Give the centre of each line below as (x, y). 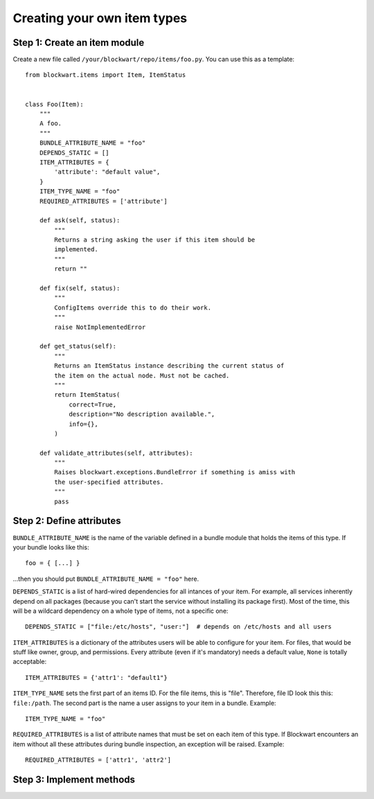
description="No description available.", (142, 414)
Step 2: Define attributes (67, 521)
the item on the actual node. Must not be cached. (142, 375)
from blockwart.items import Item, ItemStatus (106, 75)
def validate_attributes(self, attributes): (116, 453)
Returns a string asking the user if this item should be (155, 240)
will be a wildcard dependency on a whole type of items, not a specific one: (121, 611)
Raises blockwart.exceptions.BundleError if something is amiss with (175, 472)
